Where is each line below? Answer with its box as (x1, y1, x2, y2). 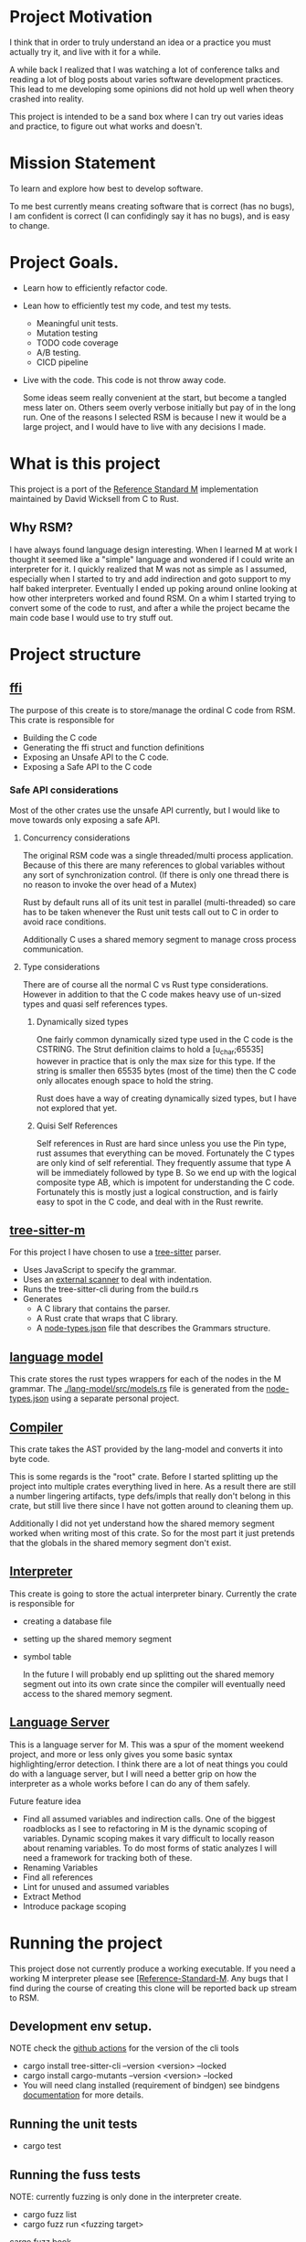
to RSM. (9, 1991, 39, 2003)
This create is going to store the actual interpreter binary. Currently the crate (9, 1588, 297, 1599)
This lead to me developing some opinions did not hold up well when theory (9, 83, 295, 94)
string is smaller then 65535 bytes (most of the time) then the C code (36, 1065, 297, 1076)
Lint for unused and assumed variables (22, 1881, 170, 1892)
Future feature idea (9, 1795, 82, 1807)
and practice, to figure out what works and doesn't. (9, 121, 203, 132)
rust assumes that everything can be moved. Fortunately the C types (36, 1148, 295, 1158)
